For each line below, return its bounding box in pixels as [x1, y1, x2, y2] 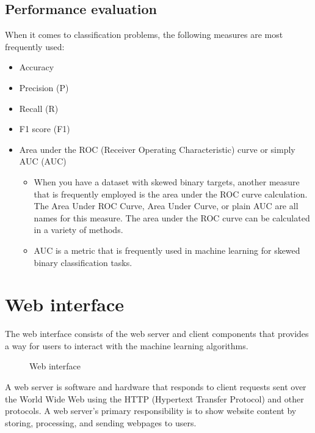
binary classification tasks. [34, 256, 132, 268]
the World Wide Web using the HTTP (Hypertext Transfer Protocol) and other [5, 392, 304, 405]
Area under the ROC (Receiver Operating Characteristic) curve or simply [19, 142, 295, 155]
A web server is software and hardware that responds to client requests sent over [5, 380, 306, 393]
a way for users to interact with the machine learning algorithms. [5, 339, 248, 352]
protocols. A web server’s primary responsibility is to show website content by [5, 404, 297, 417]
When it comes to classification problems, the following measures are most [5, 28, 283, 41]
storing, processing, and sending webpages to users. [5, 416, 197, 429]
